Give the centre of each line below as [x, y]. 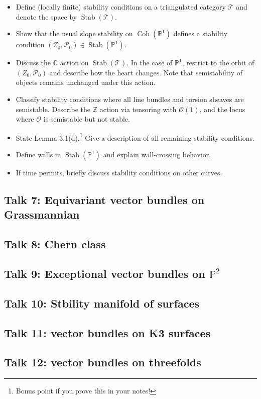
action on [74, 63]
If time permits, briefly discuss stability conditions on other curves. [119, 172]
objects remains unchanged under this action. [86, 82]
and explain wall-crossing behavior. [157, 154]
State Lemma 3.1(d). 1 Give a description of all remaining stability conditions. [135, 137]
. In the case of [150, 63]
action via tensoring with [138, 109]
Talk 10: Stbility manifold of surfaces [102, 303]
